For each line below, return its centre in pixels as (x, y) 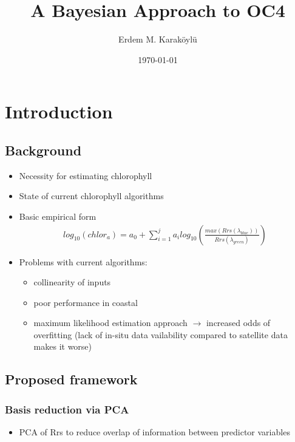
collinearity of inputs (72, 282)
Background (43, 150)
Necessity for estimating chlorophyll (86, 175)
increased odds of (238, 323)
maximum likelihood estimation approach (110, 323)
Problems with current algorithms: (83, 261)
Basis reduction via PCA (67, 409)
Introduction (59, 111)
